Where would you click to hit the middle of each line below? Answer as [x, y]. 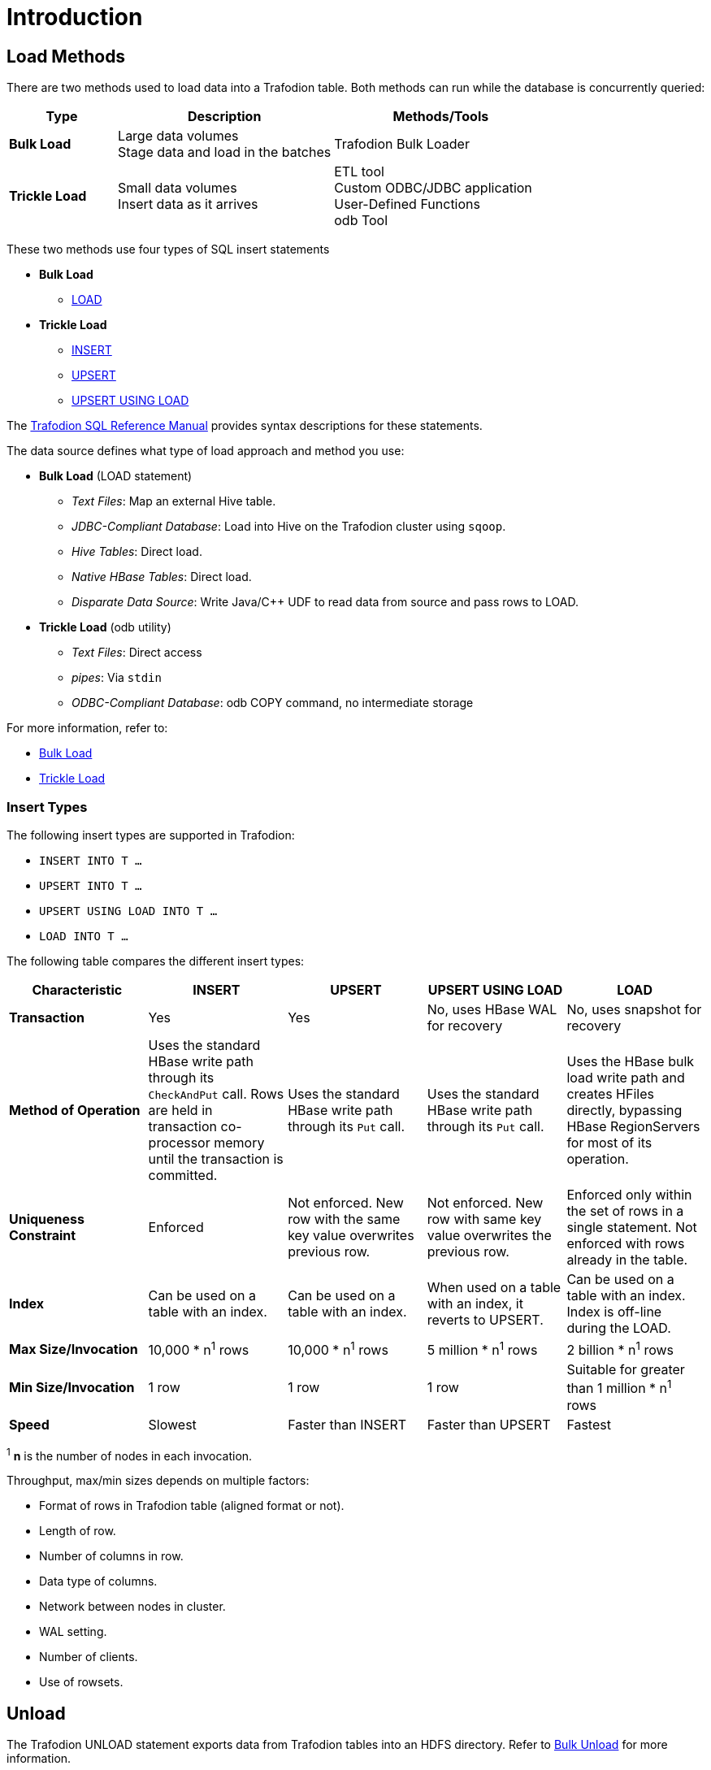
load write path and [626, 1077]
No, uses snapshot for [634, 1009]
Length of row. [78, 1531]
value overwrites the [489, 1235]
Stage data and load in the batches [225, 152]
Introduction [75, 17]
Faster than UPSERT [489, 1424]
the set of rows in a [625, 1210]
